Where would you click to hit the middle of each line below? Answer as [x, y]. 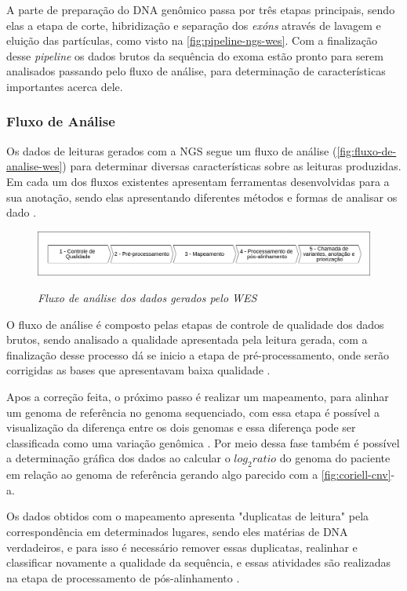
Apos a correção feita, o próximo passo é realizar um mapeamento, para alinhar [198, 397]
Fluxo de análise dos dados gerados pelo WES [147, 298]
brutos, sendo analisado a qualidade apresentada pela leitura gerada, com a [187, 339]
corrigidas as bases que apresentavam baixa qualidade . [138, 370]
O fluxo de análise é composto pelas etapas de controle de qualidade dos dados [195, 324]
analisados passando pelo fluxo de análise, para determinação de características [196, 71]
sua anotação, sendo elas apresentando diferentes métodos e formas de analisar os [202, 197]
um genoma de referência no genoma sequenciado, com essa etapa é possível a [193, 412]
